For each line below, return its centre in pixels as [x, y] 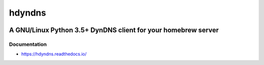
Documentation [28, 44]
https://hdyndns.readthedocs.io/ [54, 54]
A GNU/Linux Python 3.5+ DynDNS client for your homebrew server [114, 30]
